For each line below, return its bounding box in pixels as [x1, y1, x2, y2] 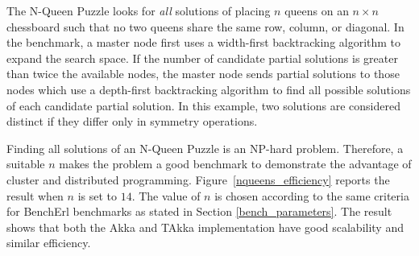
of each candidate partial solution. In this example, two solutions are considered [6, 97, 400, 114]
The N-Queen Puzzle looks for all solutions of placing [6, 2, 271, 19]
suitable [6, 155, 45, 172]
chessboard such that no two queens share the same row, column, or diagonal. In [6, 18, 404, 35]
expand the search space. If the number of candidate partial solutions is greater [6, 49, 398, 66]
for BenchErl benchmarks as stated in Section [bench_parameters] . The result [6, 203, 392, 220]
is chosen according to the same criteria [214, 187, 409, 204]
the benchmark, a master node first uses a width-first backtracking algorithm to [6, 34, 401, 51]
